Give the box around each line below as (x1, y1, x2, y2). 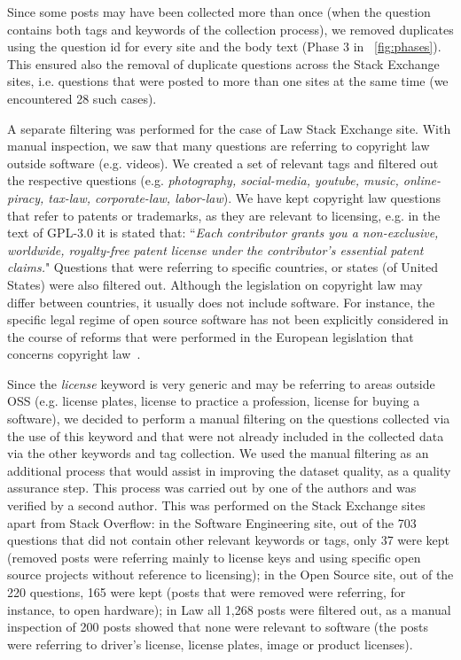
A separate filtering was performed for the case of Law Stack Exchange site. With (7, 119, 451, 137)
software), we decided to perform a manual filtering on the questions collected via (7, 409, 450, 428)
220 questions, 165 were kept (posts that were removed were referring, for (7, 583, 406, 601)
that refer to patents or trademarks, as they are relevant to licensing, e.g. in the (7, 206, 441, 224)
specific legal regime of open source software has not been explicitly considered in (7, 310, 449, 329)
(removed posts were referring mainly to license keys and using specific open (7, 547, 421, 566)
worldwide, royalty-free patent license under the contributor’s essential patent (7, 240, 424, 259)
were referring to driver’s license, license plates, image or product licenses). (7, 634, 413, 653)
